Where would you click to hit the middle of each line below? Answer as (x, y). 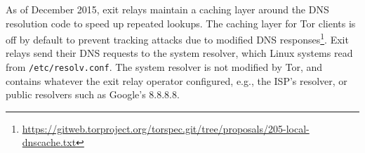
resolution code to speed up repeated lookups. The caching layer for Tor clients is (181, 23)
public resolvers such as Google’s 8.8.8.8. (93, 94)
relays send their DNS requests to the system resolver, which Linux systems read (179, 53)
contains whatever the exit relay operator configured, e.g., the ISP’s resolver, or (177, 80)
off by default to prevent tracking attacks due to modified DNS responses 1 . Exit (177, 38)
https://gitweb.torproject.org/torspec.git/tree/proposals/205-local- (166, 128)
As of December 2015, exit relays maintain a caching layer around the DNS (167, 9)
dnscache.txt (49, 142)
